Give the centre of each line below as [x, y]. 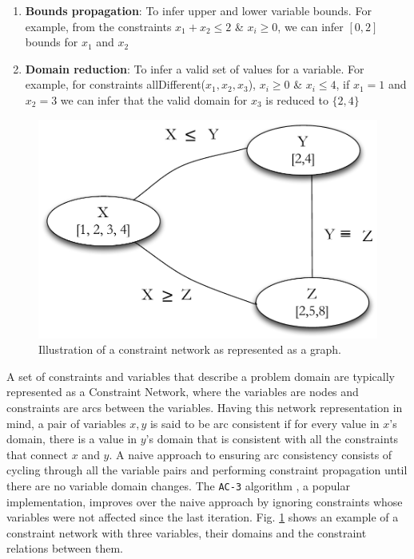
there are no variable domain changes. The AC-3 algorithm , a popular [178, 485]
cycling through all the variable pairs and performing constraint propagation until [207, 470]
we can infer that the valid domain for [154, 99]
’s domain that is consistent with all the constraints [272, 439]
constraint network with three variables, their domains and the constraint [187, 532]
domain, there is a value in [72, 439]
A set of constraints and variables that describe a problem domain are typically [201, 376]
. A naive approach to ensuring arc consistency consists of [251, 454]
